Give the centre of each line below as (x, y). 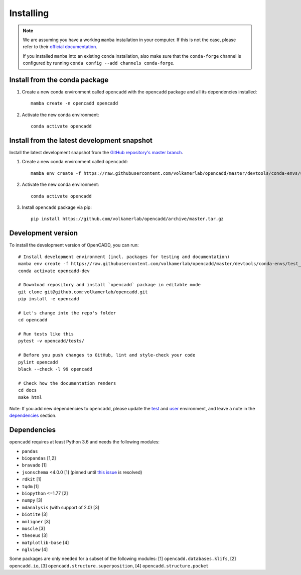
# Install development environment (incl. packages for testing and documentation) (124, 257)
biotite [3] (35, 514)
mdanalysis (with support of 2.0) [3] (61, 507)
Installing (29, 13)
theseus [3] (35, 535)
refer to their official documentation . (60, 47)
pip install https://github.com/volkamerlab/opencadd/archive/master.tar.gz (127, 219)
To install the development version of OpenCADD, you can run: (74, 245)
